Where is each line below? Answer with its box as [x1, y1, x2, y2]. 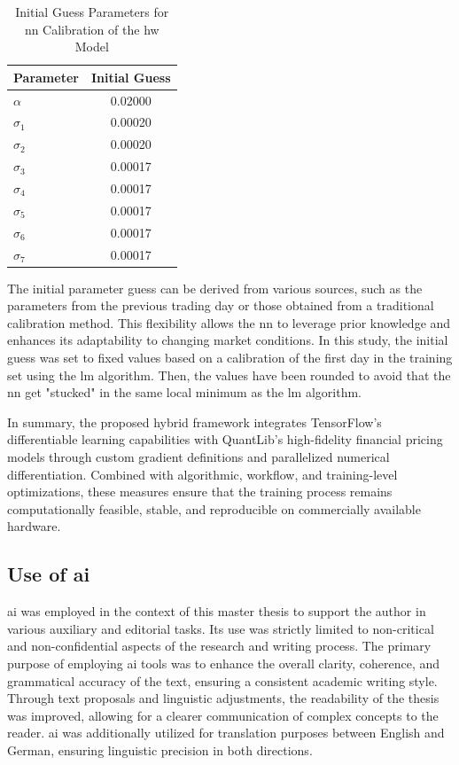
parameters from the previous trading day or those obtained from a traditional [7, 296, 434, 315]
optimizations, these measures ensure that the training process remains [7, 482, 393, 501]
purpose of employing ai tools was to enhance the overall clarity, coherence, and [7, 653, 440, 672]
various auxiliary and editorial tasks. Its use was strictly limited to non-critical [7, 619, 434, 637]
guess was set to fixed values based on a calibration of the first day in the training [7, 348, 453, 366]
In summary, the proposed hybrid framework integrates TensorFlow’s [7, 412, 382, 431]
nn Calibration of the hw [24, 20, 159, 38]
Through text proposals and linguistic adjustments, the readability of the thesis [7, 689, 440, 707]
